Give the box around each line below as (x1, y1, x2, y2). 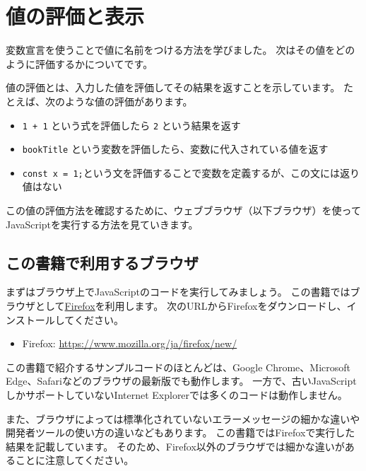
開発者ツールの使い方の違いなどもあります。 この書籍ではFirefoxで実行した (6, 425, 355, 440)
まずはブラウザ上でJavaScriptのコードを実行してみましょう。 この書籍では (6, 284, 350, 299)
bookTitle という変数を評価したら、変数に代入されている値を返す (22, 141, 329, 156)
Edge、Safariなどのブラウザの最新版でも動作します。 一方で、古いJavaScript (6, 373, 357, 388)
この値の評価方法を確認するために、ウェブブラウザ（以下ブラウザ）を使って (6, 203, 361, 218)
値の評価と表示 (6, 1, 145, 30)
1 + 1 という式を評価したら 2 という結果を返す (22, 117, 241, 132)
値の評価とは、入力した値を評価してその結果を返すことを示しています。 (6, 80, 341, 95)
